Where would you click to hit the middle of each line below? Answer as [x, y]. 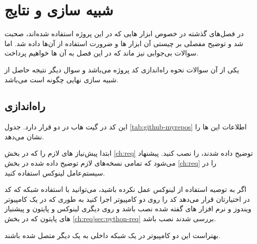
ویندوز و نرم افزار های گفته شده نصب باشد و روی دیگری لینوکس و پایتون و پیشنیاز [128, 209]
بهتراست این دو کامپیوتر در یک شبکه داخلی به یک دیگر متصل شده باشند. [112, 235]
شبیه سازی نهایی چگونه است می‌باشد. [62, 79]
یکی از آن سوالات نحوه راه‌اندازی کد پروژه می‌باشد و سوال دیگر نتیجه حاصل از [122, 69]
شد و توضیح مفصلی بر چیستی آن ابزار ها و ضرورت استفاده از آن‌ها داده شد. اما [124, 43]
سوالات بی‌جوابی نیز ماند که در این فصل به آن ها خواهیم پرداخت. [101, 53]
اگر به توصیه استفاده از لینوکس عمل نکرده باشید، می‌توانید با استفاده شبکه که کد [126, 189]
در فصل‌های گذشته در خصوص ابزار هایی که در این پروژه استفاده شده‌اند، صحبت [124, 33]
